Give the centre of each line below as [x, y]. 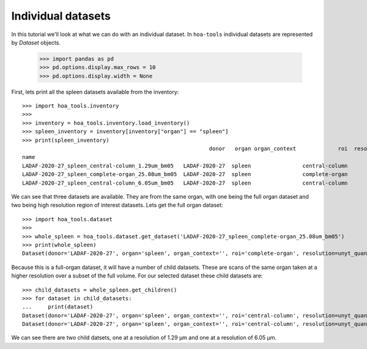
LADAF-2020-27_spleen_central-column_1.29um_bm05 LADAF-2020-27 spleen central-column [185, 166]
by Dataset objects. [36, 42]
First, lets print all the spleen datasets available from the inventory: [95, 92]
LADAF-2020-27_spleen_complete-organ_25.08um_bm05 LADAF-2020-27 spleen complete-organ [185, 174]
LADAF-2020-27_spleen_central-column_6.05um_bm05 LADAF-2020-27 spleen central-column [185, 183]
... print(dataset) [58, 307]
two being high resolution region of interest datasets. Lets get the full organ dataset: [117, 205]
